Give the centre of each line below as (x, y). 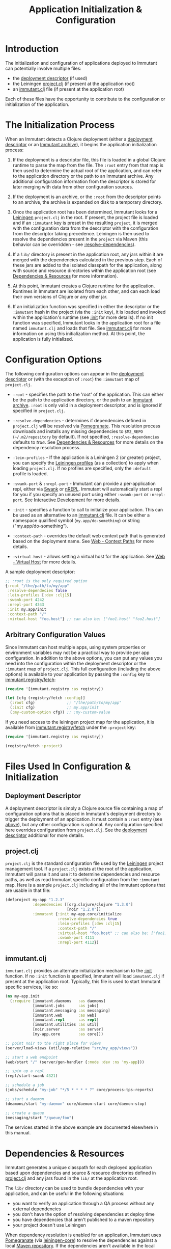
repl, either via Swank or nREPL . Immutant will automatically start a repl (87, 489)
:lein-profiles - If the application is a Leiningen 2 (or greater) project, (87, 457)
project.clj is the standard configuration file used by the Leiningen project (84, 863)
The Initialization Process (60, 125)
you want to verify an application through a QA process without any (83, 1204)
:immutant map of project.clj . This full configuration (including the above (83, 669)
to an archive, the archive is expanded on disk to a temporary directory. (88, 202)
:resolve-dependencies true (87, 919)
